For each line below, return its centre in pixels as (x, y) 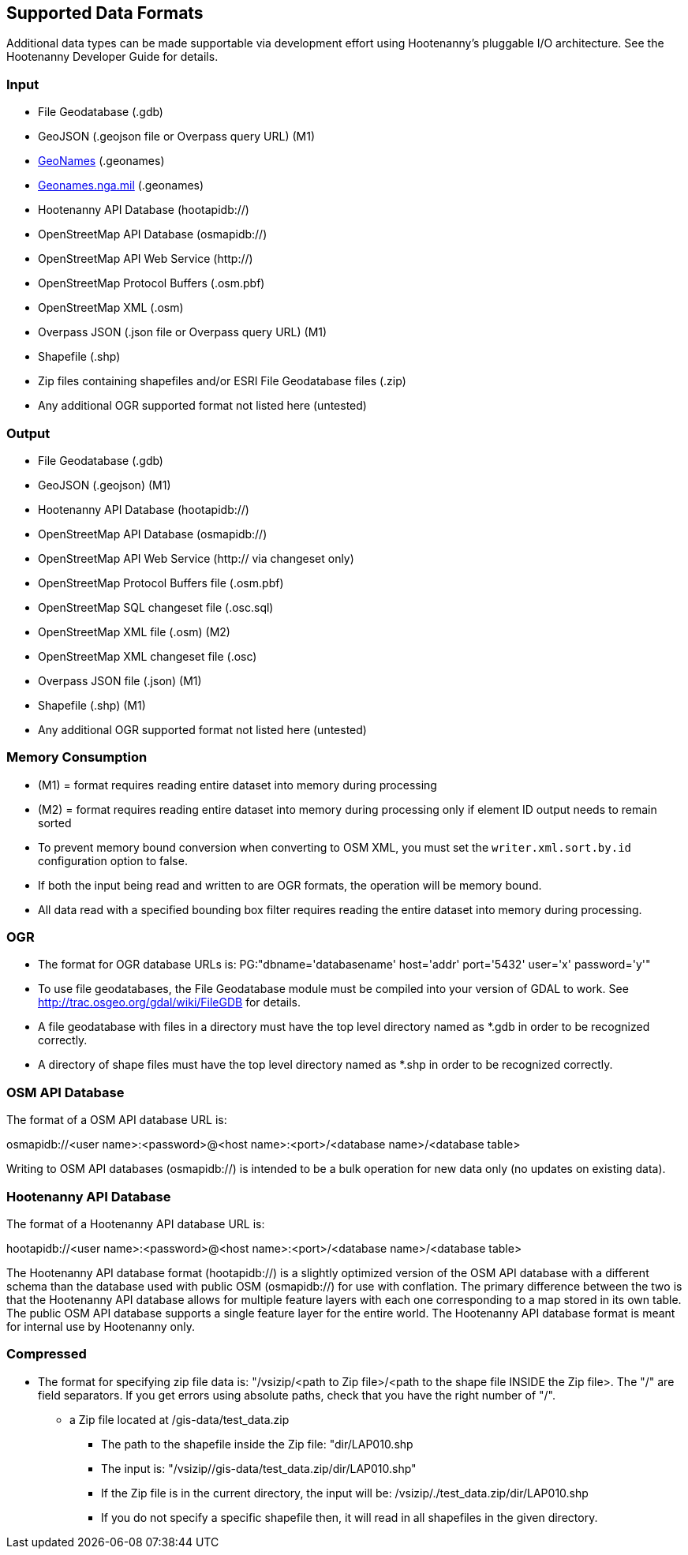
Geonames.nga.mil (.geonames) (121, 185)
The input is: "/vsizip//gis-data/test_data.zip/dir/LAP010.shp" (259, 1468)
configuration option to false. (113, 860)
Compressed (47, 1354)
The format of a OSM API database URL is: (117, 1120)
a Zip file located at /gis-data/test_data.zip (179, 1419)
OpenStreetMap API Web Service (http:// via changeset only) (196, 558)
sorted (55, 822)
